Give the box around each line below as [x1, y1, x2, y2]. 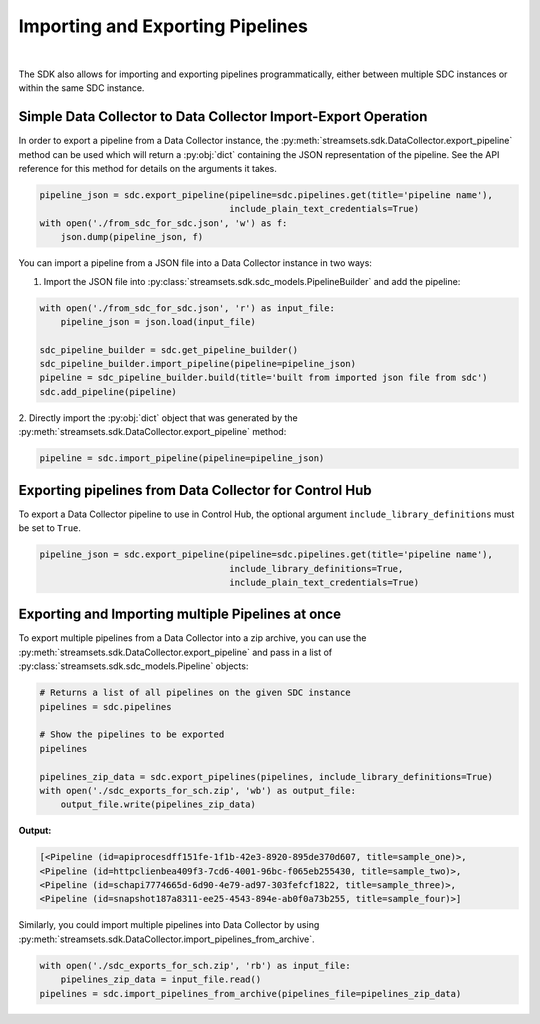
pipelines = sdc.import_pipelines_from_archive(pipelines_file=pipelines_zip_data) [39, 988, 462, 999]
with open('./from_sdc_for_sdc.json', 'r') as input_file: [39, 302, 335, 314]
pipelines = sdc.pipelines [39, 701, 172, 712]
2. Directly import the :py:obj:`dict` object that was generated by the [18, 411, 299, 424]
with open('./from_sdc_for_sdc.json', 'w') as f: [39, 217, 288, 229]
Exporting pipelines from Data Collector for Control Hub [18, 481, 372, 499]
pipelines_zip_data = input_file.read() [60, 974, 262, 985]
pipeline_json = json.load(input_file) [60, 316, 257, 327]
